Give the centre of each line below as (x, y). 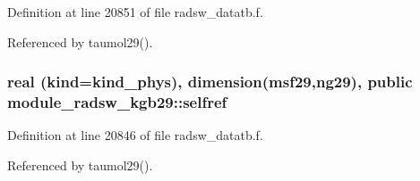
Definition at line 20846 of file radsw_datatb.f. (135, 135)
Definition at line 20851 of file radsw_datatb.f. (135, 12)
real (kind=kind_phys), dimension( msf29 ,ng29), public (210, 82)
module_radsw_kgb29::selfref (117, 102)
